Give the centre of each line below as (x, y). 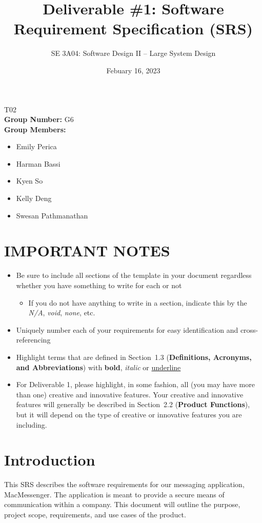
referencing (33, 340)
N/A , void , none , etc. (62, 313)
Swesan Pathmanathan (52, 215)
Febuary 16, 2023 (133, 70)
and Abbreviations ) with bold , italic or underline (98, 367)
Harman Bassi (38, 163)
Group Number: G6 (39, 119)
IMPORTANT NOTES (87, 250)
